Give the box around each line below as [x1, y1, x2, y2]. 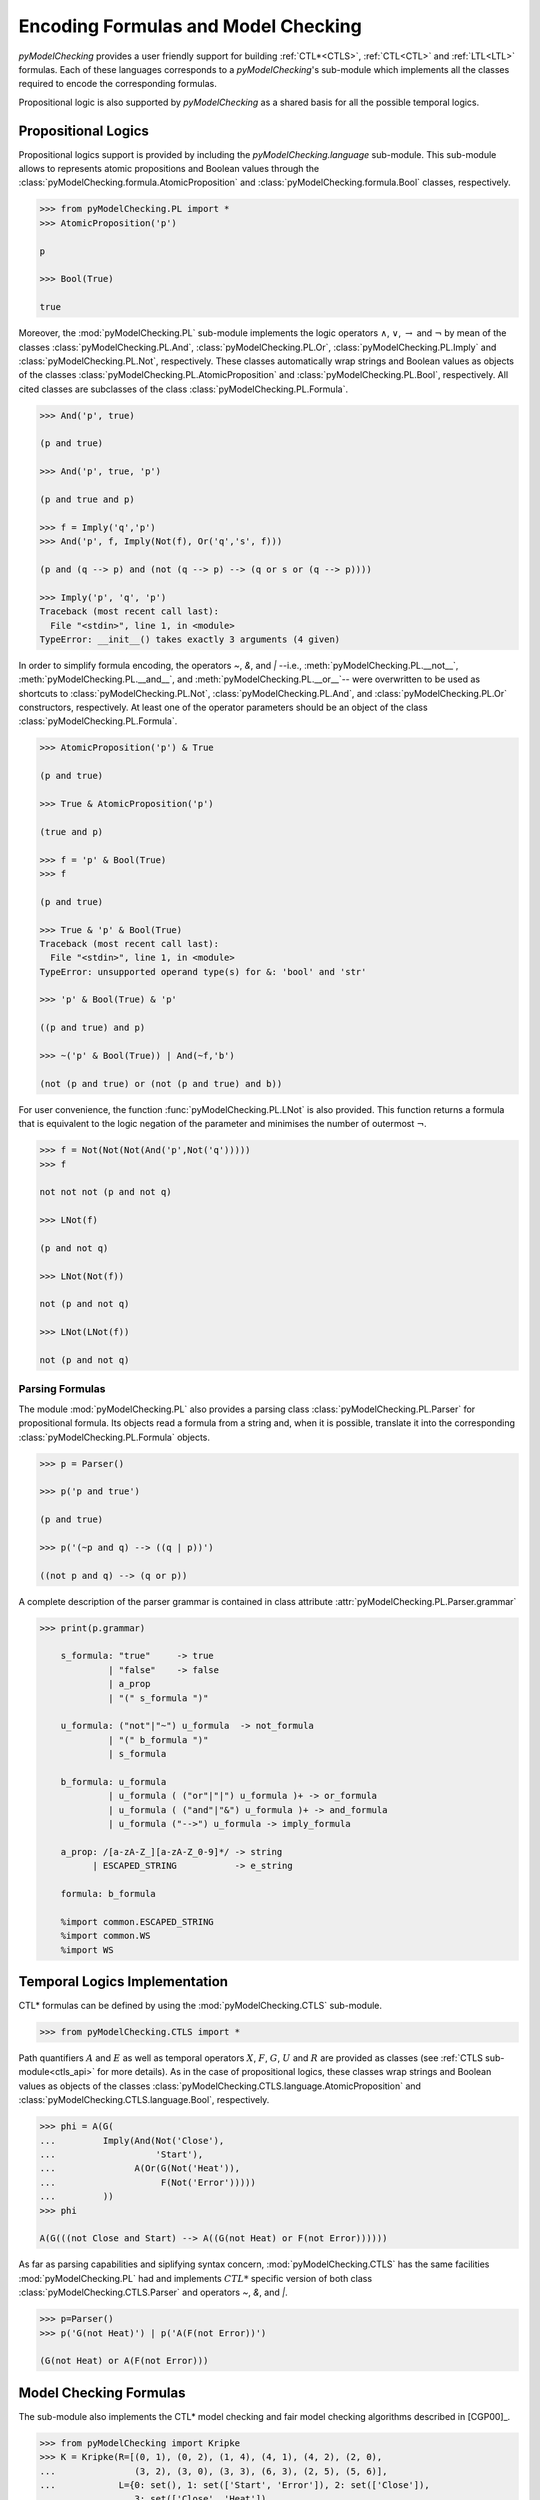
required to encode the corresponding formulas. [18, 78, 217, 90]
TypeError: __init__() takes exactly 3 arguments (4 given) [39, 633, 341, 645]
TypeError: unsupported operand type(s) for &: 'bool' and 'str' [39, 966, 367, 977]
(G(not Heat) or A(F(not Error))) [39, 2355, 209, 2367]
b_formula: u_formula [60, 1776, 167, 1787]
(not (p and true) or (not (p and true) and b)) [39, 1078, 283, 1089]
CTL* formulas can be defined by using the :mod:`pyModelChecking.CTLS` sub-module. [18, 2000, 383, 2012]
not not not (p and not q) [39, 1186, 172, 1198]
